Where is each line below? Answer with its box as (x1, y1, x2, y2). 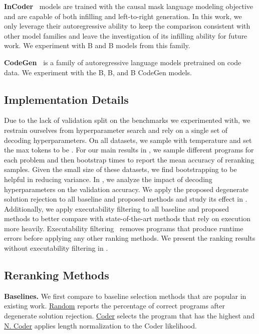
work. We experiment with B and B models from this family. (4, 40, 190, 51)
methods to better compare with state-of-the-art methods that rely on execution (4, 213, 250, 224)
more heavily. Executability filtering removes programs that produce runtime (4, 223, 243, 233)
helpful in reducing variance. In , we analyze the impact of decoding (4, 174, 212, 184)
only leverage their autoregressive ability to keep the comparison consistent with (4, 21, 250, 31)
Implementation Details (4, 91, 129, 107)
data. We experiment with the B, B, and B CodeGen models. (4, 67, 192, 77)
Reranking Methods (4, 267, 109, 283)
